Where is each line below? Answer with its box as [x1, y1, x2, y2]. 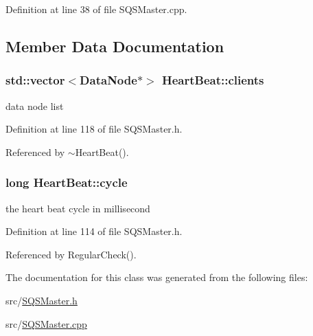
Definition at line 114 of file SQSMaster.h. [5, 224, 183, 238]
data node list [5, 98, 64, 113]
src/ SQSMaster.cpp [5, 316, 87, 331]
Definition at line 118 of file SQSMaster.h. [5, 122, 183, 136]
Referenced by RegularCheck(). [5, 247, 137, 261]
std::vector [5, 71, 65, 89]
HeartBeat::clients [161, 71, 264, 89]
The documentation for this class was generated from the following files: [5, 270, 308, 284]
